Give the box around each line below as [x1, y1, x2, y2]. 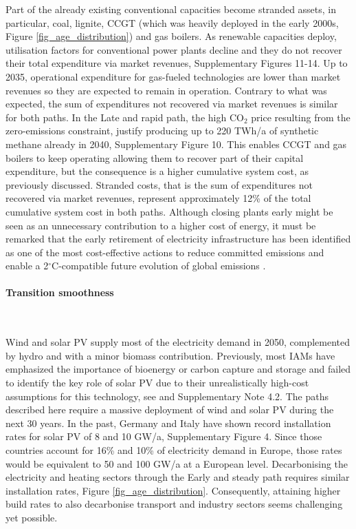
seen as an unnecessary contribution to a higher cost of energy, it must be [5, 218, 316, 232]
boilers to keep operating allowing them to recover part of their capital [5, 150, 304, 165]
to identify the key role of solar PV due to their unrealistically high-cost [5, 375, 309, 390]
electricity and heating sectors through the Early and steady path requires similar [5, 470, 350, 484]
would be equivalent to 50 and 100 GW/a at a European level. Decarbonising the [5, 456, 348, 470]
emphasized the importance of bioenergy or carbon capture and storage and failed [5, 362, 351, 376]
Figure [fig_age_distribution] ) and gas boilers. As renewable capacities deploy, [5, 29, 337, 43]
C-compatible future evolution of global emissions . [52, 258, 266, 273]
